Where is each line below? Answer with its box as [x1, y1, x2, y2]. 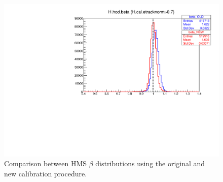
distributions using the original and [95, 158, 205, 169]
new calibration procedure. [4, 168, 87, 178]
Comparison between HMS [4, 158, 87, 169]
